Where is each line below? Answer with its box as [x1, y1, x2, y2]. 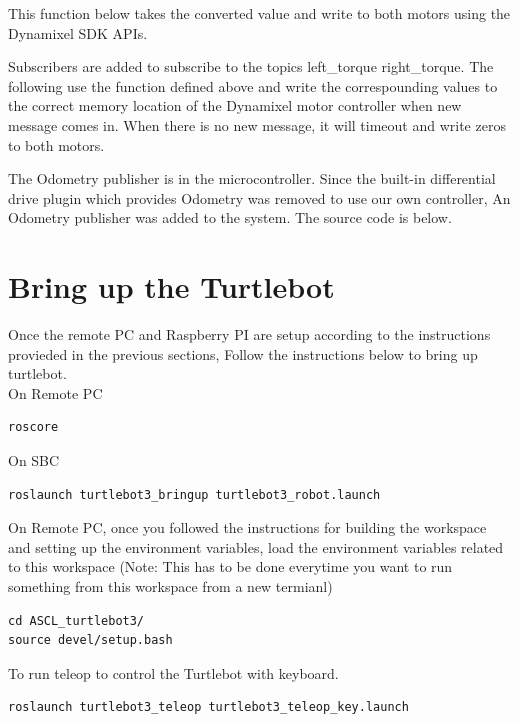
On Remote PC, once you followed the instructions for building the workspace [8, 517, 487, 538]
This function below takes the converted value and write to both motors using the [8, 3, 511, 23]
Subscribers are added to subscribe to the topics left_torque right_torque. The [8, 56, 494, 77]
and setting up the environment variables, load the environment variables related [8, 536, 504, 557]
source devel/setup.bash [8, 633, 173, 648]
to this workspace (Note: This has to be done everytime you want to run [8, 556, 453, 577]
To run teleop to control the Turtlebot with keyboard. [8, 662, 339, 683]
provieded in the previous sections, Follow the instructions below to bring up [8, 343, 478, 364]
